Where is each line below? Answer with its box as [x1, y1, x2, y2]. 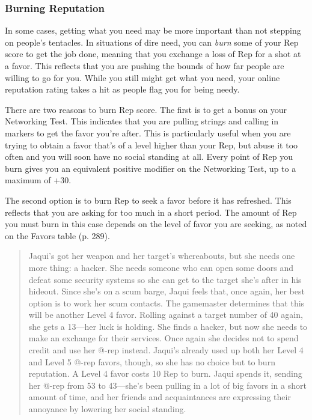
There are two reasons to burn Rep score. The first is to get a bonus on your [5, 103, 287, 115]
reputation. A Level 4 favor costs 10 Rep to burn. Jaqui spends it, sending [28, 367, 302, 380]
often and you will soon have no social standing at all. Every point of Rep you [5, 150, 293, 163]
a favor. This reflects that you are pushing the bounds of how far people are [5, 59, 284, 72]
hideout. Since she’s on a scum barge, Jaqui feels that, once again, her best [28, 285, 305, 297]
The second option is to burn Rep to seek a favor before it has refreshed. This [5, 193, 292, 206]
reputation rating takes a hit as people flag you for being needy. [5, 83, 240, 96]
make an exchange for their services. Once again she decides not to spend [28, 332, 299, 344]
